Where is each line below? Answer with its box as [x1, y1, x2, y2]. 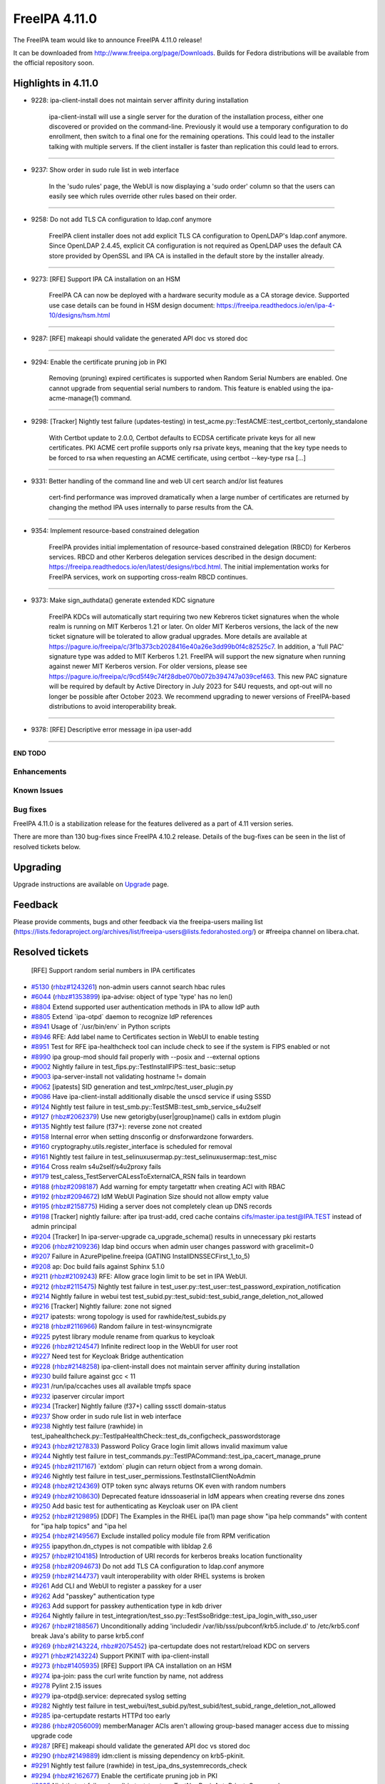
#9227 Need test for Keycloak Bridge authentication [31, 1352, 184, 1361]
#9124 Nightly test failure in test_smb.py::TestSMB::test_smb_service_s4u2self [31, 1103, 262, 1111]
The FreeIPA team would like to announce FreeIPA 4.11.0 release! [13, 36, 202, 44]
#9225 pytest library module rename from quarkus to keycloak [31, 1332, 215, 1341]
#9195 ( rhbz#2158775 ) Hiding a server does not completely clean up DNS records [31, 1202, 272, 1211]
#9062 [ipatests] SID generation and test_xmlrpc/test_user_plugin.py [31, 1082, 233, 1091]
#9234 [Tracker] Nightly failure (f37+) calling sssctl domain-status [31, 1402, 227, 1411]
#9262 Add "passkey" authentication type [31, 1591, 155, 1600]
